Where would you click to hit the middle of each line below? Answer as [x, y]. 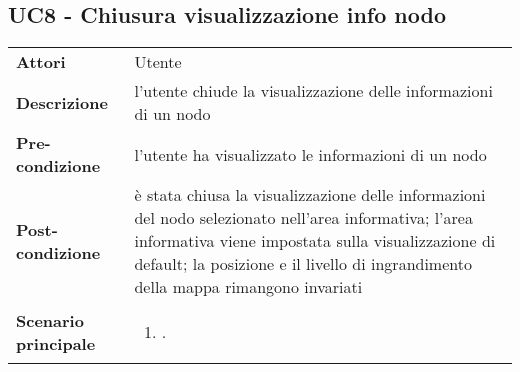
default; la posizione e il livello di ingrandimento [303, 264]
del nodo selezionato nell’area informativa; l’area [303, 218]
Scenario [50, 320]
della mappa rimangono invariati [248, 287]
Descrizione [62, 102]
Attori [41, 62]
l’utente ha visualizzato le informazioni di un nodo [310, 154]
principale [56, 343]
